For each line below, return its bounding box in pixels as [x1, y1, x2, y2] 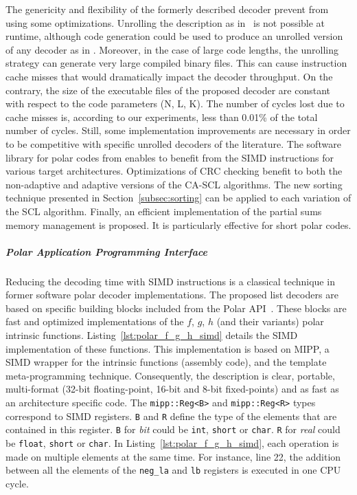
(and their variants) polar [216, 314, 324, 329]
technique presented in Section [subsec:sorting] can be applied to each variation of [5, 190, 352, 205]
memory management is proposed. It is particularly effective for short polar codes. [5, 217, 352, 232]
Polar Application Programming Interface [5, 244, 208, 258]
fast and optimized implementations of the [5, 314, 184, 329]
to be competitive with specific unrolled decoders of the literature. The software [5, 136, 341, 151]
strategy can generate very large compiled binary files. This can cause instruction [5, 56, 347, 70]
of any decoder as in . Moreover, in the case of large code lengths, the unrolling [5, 42, 338, 56]
